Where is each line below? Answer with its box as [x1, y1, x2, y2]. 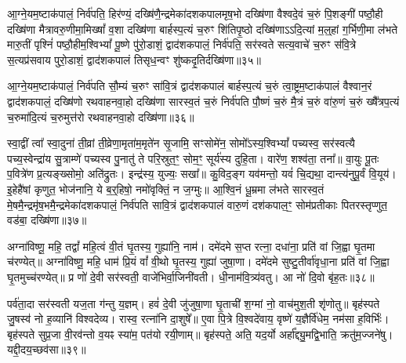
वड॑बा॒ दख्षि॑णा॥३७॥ [7, 212, 87, 228]
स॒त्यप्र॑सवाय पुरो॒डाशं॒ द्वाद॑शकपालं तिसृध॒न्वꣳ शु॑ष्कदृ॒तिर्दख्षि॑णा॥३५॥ [7, 51, 262, 67]
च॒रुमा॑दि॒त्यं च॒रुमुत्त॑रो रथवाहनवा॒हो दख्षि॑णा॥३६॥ [7, 108, 194, 125]
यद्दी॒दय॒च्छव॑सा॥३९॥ [7, 341, 86, 358]
